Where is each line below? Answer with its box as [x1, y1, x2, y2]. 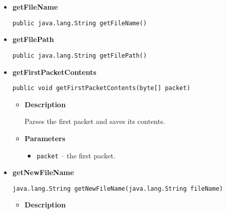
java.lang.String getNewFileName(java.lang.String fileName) [12, 185, 223, 192]
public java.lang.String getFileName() [12, 19, 147, 27]
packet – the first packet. [36, 150, 116, 160]
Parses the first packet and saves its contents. [24, 116, 165, 126]
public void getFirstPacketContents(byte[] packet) [12, 84, 191, 92]
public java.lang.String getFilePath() [12, 52, 147, 59]
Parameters [24, 133, 65, 143]
